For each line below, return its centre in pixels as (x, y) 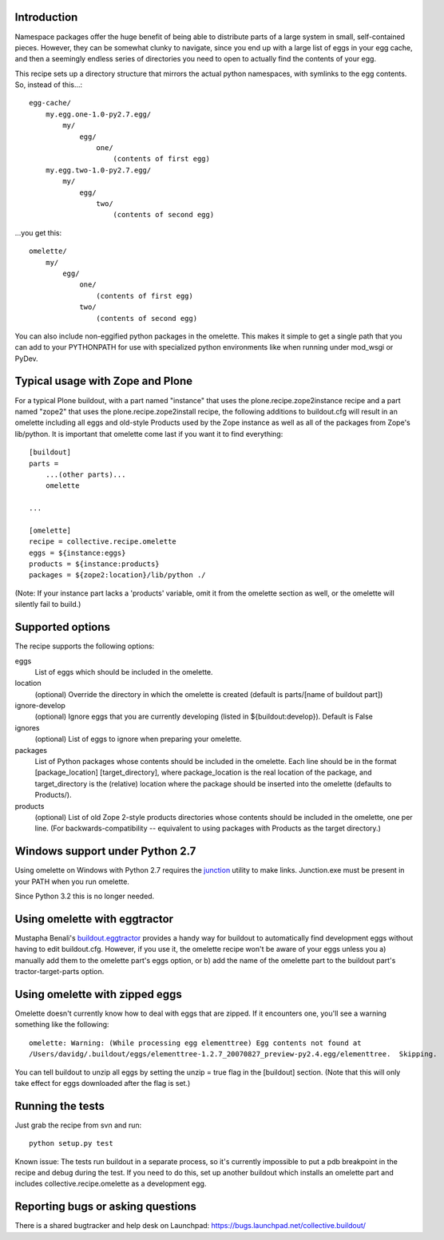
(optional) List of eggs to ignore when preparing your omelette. (138, 739)
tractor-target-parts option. (59, 972)
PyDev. (27, 359)
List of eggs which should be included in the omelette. (124, 672)
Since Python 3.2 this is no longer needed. (85, 896)
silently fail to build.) (48, 604)
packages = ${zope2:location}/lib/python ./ (118, 575)
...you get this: (38, 232)
